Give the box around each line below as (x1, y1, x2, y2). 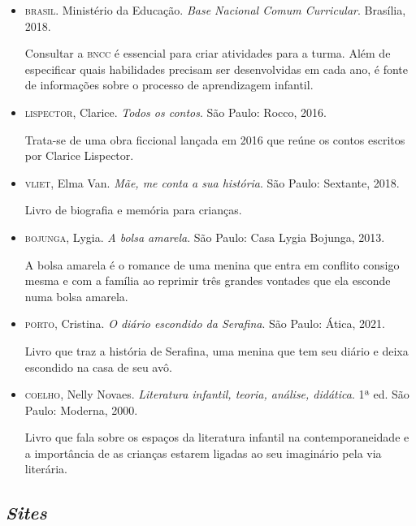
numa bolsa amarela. (24, 287, 128, 304)
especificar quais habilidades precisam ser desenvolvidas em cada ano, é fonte (24, 60, 408, 77)
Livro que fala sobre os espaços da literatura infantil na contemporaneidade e (24, 429, 409, 446)
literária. (24, 460, 68, 477)
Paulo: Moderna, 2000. (24, 401, 138, 418)
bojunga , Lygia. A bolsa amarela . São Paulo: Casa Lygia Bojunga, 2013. (24, 228, 385, 245)
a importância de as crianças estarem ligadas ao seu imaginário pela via (24, 444, 382, 461)
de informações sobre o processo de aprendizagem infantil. (24, 76, 314, 93)
